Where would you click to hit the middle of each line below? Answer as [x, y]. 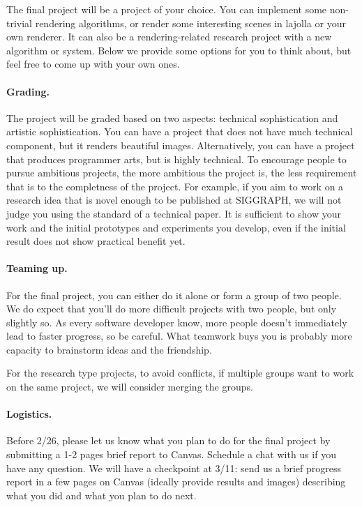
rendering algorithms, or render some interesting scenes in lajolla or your [190, 23]
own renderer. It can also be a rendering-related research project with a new [169, 37]
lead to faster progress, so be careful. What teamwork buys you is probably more [179, 336]
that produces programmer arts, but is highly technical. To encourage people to [176, 159]
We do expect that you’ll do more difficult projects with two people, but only [172, 309]
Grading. [28, 91]
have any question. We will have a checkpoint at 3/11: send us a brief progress [174, 468]
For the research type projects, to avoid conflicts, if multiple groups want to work [180, 373]
